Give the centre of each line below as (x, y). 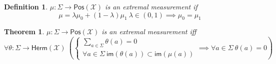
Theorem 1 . (24, 32)
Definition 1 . (26, 6)
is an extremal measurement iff (149, 32)
